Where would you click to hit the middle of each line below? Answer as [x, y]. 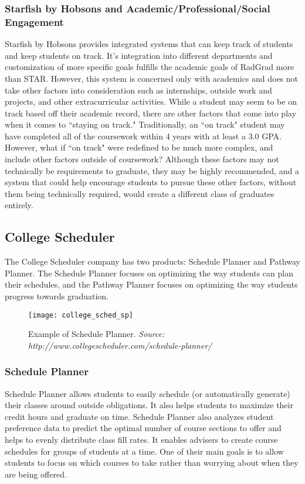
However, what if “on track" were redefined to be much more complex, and [139, 147]
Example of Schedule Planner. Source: [96, 334]
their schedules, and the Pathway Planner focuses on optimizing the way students [151, 284]
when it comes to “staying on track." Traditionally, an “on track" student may [145, 124]
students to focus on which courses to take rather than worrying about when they [152, 463]
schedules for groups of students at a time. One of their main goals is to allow [144, 451]
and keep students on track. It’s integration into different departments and [139, 55]
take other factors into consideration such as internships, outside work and [138, 90]
